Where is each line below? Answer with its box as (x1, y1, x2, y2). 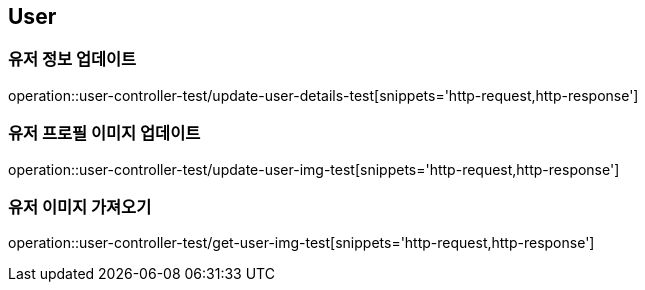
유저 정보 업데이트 (8, 49, 137, 70)
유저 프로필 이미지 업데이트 (8, 123, 201, 144)
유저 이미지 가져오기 (8, 196, 152, 217)
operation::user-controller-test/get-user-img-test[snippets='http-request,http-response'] (8, 234, 595, 252)
